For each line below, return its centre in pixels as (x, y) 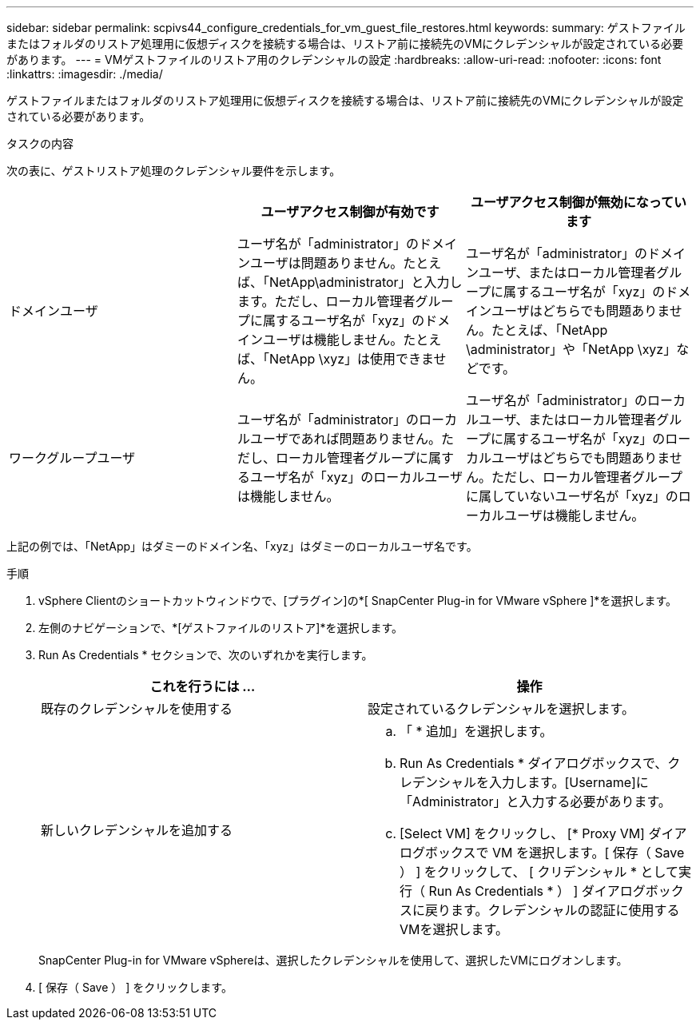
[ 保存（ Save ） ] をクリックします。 (135, 987)
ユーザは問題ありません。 (326, 263)
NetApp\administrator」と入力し (366, 282)
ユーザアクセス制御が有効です (350, 212)
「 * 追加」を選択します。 (476, 731)
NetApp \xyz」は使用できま (351, 359)
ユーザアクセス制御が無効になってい (579, 202)
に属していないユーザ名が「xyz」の (572, 496)
